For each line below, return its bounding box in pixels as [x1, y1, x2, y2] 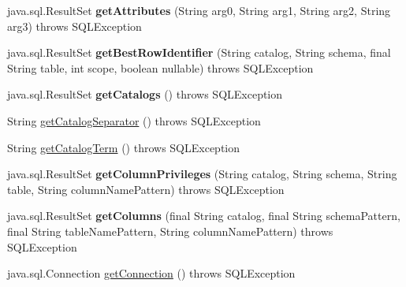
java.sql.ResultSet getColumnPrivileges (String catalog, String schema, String [7, 166, 397, 182]
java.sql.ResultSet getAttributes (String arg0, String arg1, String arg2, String [7, 2, 391, 18]
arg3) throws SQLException [7, 17, 142, 34]
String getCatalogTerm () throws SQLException [7, 139, 240, 155]
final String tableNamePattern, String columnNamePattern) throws [7, 222, 333, 239]
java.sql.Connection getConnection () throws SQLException [7, 265, 296, 281]
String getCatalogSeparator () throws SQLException [7, 112, 261, 129]
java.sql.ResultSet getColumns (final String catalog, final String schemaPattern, [7, 207, 400, 224]
